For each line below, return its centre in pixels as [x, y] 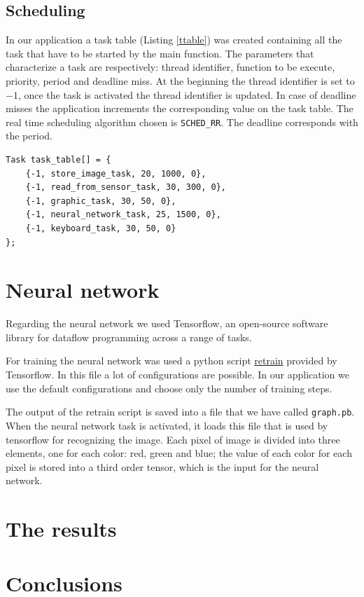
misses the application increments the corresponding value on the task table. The [180, 108]
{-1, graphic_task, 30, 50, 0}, [101, 201]
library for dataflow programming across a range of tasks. [129, 337]
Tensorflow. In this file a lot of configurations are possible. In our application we [177, 375]
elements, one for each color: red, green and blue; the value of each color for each [179, 453]
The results [61, 529]
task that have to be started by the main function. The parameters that [160, 53]
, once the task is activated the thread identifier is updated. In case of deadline [187, 94]
